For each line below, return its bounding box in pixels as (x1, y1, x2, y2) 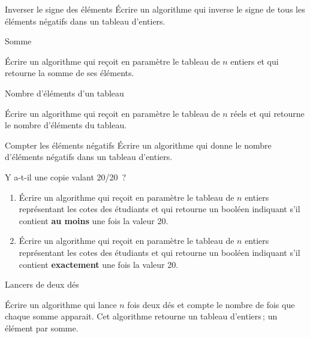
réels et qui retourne (230, 107, 305, 119)
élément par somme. (5, 321, 79, 334)
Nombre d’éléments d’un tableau (5, 86, 124, 99)
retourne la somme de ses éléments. (5, 67, 134, 79)
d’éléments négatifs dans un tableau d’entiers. (5, 150, 173, 163)
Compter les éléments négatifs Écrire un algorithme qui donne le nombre (5, 138, 272, 151)
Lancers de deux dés (5, 278, 79, 291)
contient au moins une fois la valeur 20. (19, 214, 168, 227)
